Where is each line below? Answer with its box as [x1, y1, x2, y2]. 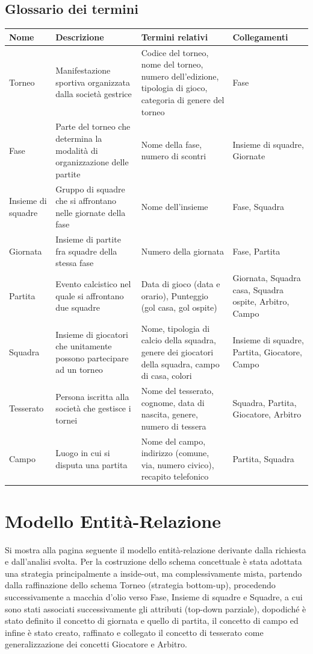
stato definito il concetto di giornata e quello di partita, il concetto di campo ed [5, 614, 299, 627]
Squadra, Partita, [232, 396, 297, 408]
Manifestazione [55, 63, 111, 76]
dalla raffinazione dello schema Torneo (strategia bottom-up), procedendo [5, 579, 276, 591]
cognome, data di [141, 396, 205, 408]
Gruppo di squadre [55, 182, 125, 195]
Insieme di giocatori [55, 328, 128, 340]
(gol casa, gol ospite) [141, 301, 217, 314]
